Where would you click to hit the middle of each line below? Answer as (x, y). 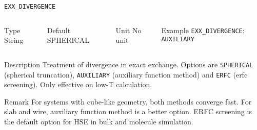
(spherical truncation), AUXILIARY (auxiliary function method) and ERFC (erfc (126, 74)
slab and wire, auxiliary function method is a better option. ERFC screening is (128, 111)
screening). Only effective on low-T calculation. (78, 84)
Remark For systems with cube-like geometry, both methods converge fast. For (128, 101)
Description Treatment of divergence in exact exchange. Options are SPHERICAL (129, 64)
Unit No (128, 30)
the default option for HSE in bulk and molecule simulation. (99, 121)
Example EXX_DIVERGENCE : (203, 30)
